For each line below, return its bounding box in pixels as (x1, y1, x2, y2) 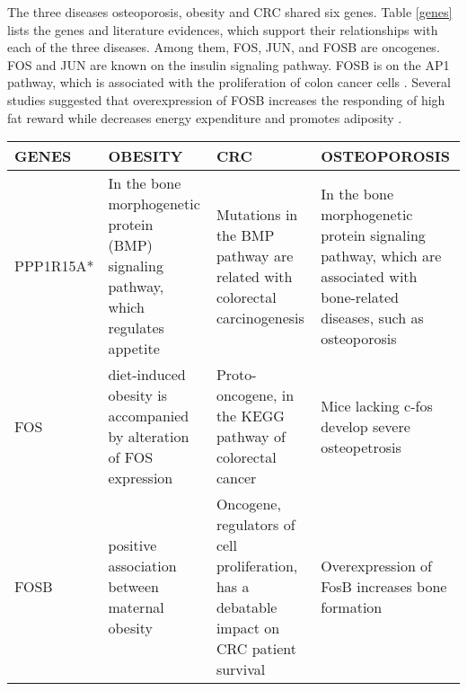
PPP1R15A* (14, 255, 94, 277)
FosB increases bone (321, 576, 447, 598)
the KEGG (216, 405, 285, 427)
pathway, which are (321, 244, 442, 266)
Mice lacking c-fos (321, 394, 433, 416)
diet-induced (108, 364, 186, 385)
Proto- (216, 364, 257, 385)
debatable (216, 597, 278, 618)
